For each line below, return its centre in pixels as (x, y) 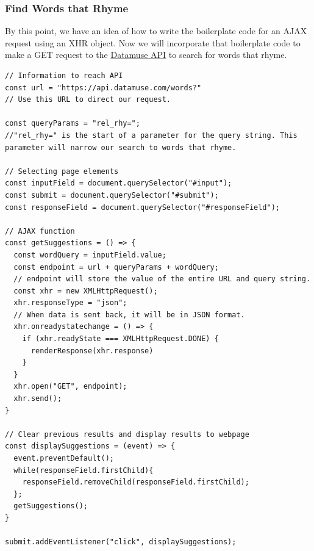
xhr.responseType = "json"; (70, 303)
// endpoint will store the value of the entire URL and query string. (162, 279)
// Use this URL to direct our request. (88, 100)
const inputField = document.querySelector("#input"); (119, 183)
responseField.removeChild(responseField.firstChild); (136, 482)
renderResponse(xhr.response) (92, 351)
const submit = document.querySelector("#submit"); (112, 195)
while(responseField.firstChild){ (84, 470)
